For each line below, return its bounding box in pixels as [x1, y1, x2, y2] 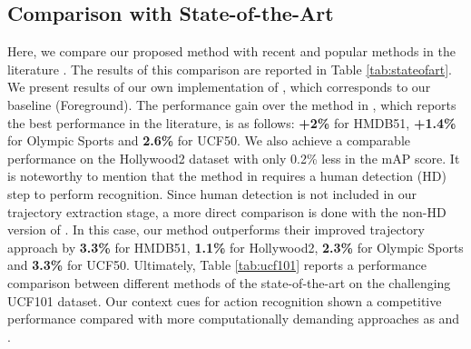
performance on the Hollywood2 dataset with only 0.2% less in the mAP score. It [7, 148, 460, 167]
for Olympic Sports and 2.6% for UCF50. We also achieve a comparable [7, 131, 410, 150]
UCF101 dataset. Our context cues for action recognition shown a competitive [7, 291, 442, 310]
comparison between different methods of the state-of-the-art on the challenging [7, 273, 451, 292]
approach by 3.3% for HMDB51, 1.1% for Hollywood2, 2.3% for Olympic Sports [7, 237, 464, 256]
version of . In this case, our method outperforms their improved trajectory [7, 220, 425, 239]
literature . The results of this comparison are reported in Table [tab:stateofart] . [7, 59, 452, 78]
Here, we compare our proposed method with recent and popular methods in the [7, 42, 456, 61]
